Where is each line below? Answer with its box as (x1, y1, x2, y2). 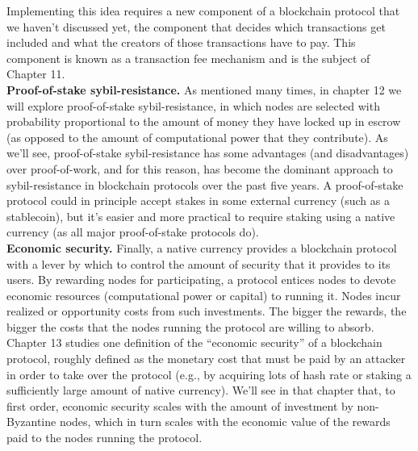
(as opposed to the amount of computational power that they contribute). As (6, 128, 388, 145)
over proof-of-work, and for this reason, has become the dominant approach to (6, 160, 393, 177)
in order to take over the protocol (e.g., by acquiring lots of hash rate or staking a (6, 365, 412, 382)
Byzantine (6, 413, 56, 430)
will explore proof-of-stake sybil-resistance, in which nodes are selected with (6, 97, 380, 114)
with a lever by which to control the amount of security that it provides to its (6, 255, 391, 272)
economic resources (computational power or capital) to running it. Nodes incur (6, 286, 401, 303)
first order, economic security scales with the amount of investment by (6, 397, 353, 414)
